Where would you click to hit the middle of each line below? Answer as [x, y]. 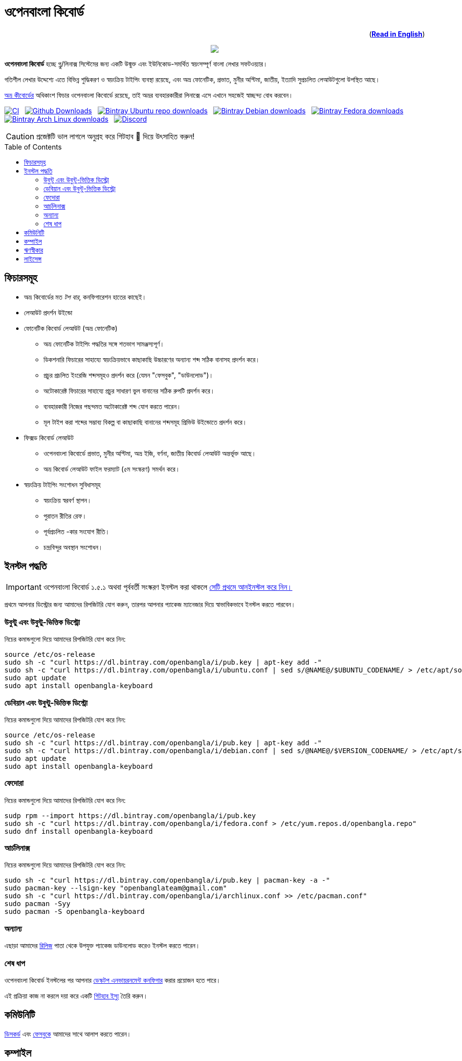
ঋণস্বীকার [34, 250]
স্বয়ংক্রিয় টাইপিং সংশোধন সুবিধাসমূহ [62, 484]
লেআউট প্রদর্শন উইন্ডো [48, 312]
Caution [20, 136]
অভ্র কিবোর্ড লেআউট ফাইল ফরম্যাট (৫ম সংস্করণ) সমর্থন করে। [112, 469]
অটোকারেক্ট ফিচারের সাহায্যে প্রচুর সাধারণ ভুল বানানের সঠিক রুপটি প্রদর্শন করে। [129, 390]
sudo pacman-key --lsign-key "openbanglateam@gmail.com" [116, 888]
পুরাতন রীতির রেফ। [65, 516]
